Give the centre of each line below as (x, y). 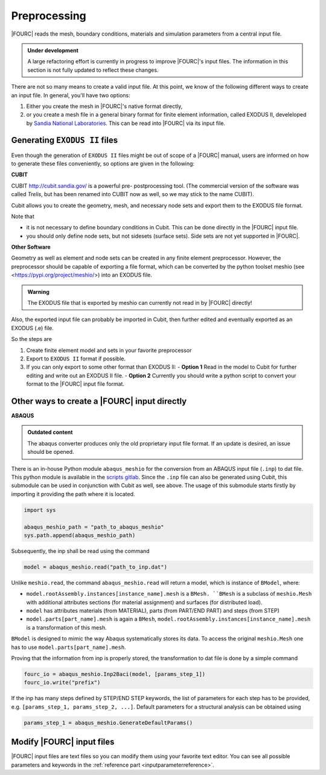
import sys (40, 510)
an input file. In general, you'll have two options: (71, 95)
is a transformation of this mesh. (66, 627)
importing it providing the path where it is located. (73, 494)
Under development (53, 50)
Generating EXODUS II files (64, 140)
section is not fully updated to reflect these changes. (93, 70)
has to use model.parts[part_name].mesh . (69, 647)
